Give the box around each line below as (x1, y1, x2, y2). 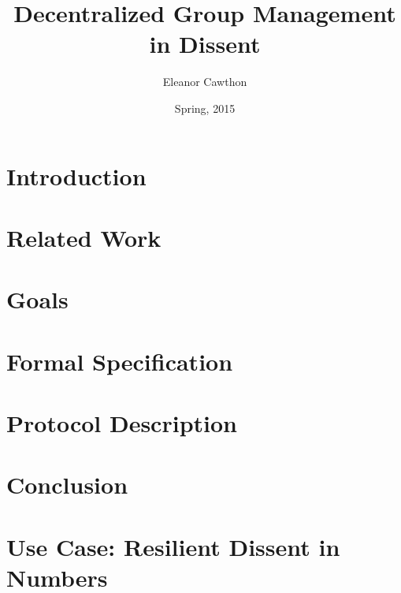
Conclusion (6, 468, 128, 501)
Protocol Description (6, 407, 237, 438)
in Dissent (149, 28, 261, 60)
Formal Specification (6, 345, 233, 377)
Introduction (6, 159, 147, 192)
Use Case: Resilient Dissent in (6, 530, 340, 562)
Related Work (6, 221, 162, 253)
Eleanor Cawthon (162, 73, 247, 90)
